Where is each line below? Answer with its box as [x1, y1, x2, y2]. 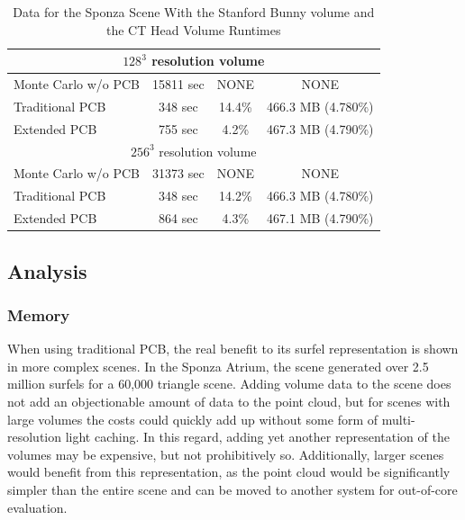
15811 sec [152, 75, 205, 94]
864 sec [159, 209, 198, 228]
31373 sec [152, 164, 205, 183]
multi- [381, 409, 415, 428]
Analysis [7, 256, 87, 284]
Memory [7, 303, 70, 326]
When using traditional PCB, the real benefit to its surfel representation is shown [7, 339, 459, 358]
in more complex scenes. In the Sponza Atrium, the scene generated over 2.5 [7, 356, 429, 375]
